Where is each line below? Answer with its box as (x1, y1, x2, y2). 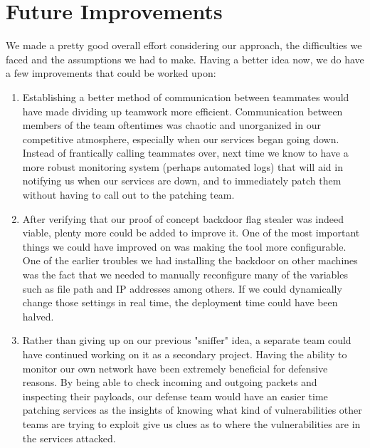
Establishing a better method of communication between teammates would (22, 89, 349, 104)
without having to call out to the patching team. (22, 187, 235, 202)
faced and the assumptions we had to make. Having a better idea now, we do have (6, 51, 364, 66)
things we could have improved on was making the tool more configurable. (22, 239, 347, 254)
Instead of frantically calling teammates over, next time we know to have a (22, 145, 349, 160)
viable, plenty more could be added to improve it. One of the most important (22, 225, 360, 240)
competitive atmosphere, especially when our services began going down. (22, 131, 339, 146)
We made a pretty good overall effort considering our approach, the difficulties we (6, 38, 362, 53)
